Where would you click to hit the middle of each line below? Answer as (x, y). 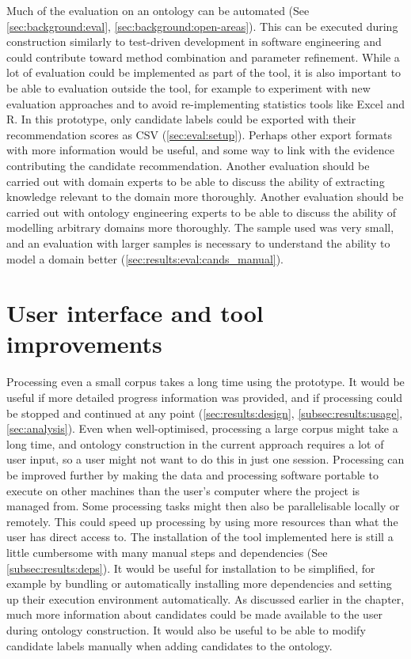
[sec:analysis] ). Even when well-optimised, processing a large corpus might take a (202, 428)
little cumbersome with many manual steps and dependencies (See (167, 552)
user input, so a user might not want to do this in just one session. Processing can (205, 459)
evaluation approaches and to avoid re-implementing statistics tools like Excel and (206, 103)
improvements (84, 344)
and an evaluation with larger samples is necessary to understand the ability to (198, 242)
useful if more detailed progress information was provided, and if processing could (205, 397)
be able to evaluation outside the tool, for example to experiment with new (188, 87)
